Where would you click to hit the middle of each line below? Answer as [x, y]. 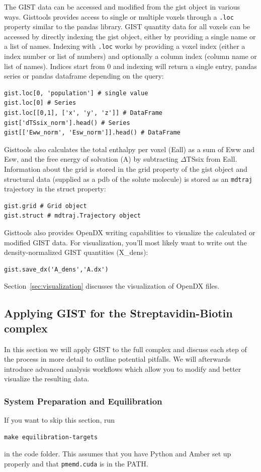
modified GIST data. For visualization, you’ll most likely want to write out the [125, 242]
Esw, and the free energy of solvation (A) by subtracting [91, 159]
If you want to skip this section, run [59, 420]
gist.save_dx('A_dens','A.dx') [56, 269]
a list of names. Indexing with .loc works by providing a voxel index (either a [125, 46]
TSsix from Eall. [212, 159]
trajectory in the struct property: [55, 189]
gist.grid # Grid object [46, 206]
